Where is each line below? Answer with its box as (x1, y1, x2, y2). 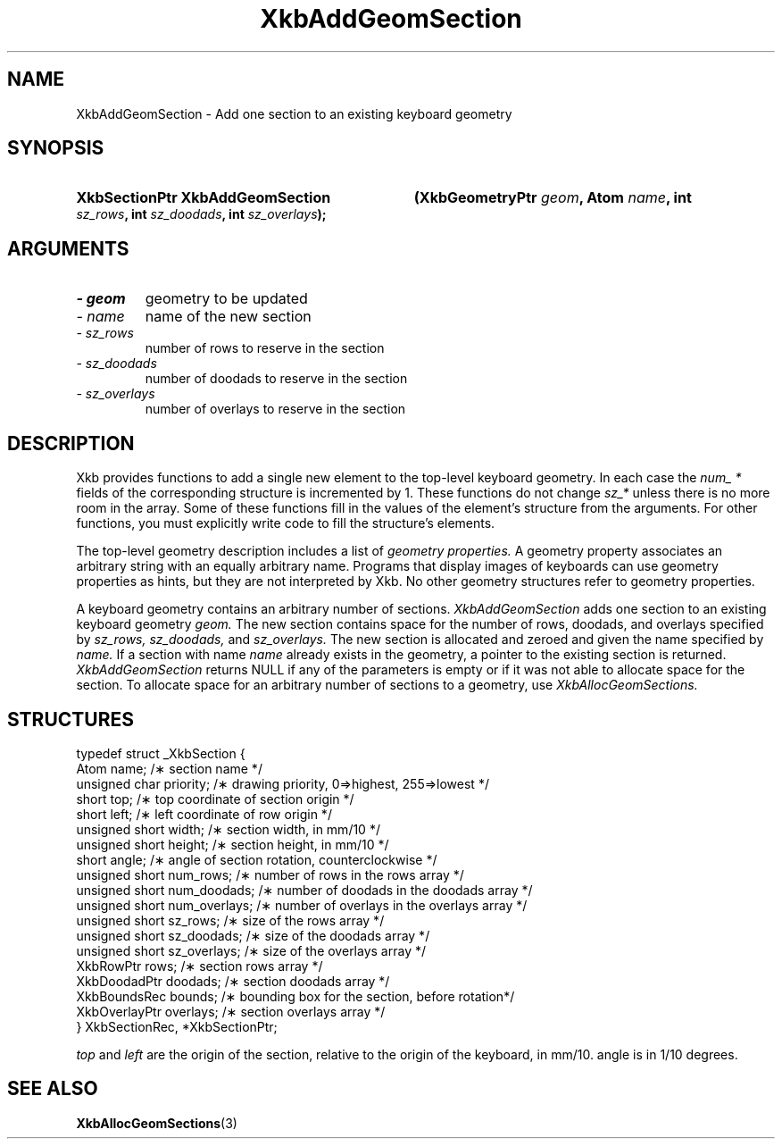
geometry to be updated (145, 289, 308, 308)
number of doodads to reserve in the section (145, 371, 408, 387)
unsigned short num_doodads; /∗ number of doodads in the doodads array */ (76, 882, 533, 898)
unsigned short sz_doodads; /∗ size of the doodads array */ (76, 927, 430, 943)
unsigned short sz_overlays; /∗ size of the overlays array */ (76, 942, 427, 958)
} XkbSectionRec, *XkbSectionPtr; (76, 1018, 278, 1034)
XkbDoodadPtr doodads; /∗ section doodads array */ (76, 973, 390, 989)
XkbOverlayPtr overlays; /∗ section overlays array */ (76, 1003, 386, 1019)
